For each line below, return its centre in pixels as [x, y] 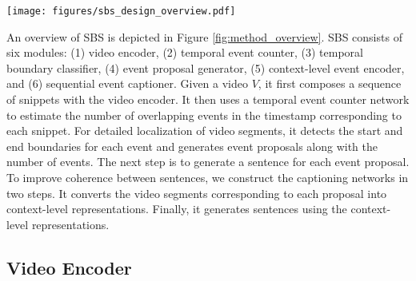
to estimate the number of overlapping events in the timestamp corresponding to [204, 115]
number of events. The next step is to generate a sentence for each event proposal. [208, 162]
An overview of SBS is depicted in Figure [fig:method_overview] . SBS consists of [204, 36]
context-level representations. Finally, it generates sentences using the [177, 209]
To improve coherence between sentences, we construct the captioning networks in [208, 177]
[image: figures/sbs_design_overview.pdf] [121, 11]
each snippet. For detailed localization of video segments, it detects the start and [205, 131]
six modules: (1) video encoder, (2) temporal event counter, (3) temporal [185, 52]
